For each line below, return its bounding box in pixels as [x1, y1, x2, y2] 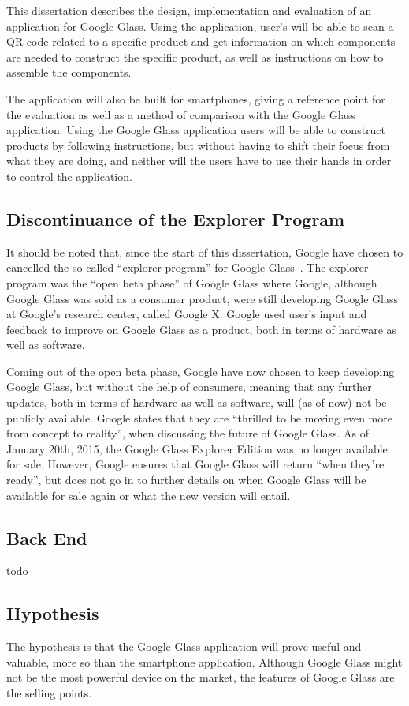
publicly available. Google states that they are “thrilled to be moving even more [6, 409, 392, 426]
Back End [6, 525, 87, 550]
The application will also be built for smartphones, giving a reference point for [6, 90, 385, 107]
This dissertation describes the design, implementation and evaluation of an [6, 2, 372, 18]
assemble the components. [6, 64, 132, 81]
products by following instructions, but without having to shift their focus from [6, 137, 390, 153]
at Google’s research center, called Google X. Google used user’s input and [6, 306, 367, 322]
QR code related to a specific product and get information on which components [6, 33, 396, 50]
